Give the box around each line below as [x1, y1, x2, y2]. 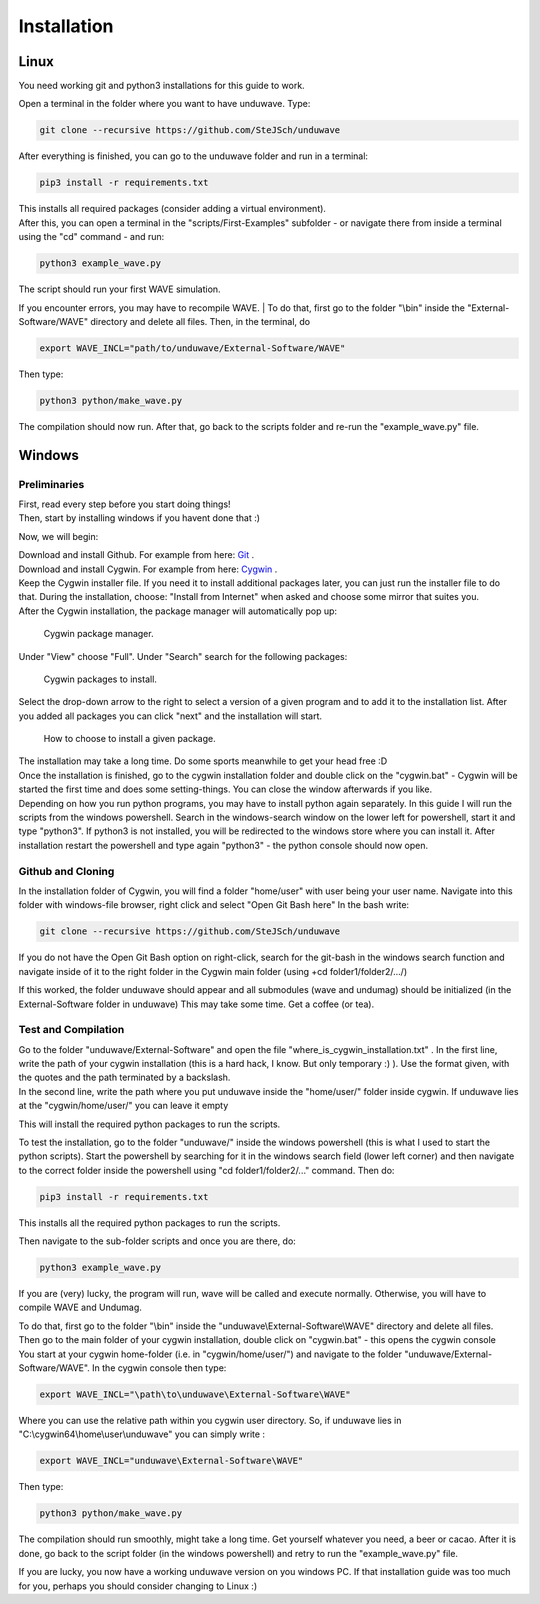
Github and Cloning [18, 864, 115, 878]
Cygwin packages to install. [43, 673, 157, 685]
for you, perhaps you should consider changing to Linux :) [18, 1580, 258, 1592]
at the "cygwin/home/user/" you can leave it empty [18, 1100, 229, 1112]
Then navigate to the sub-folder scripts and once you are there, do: [18, 1235, 297, 1247]
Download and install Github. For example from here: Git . [18, 549, 255, 561]
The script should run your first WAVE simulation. [18, 283, 221, 295]
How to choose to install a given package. [43, 733, 216, 745]
